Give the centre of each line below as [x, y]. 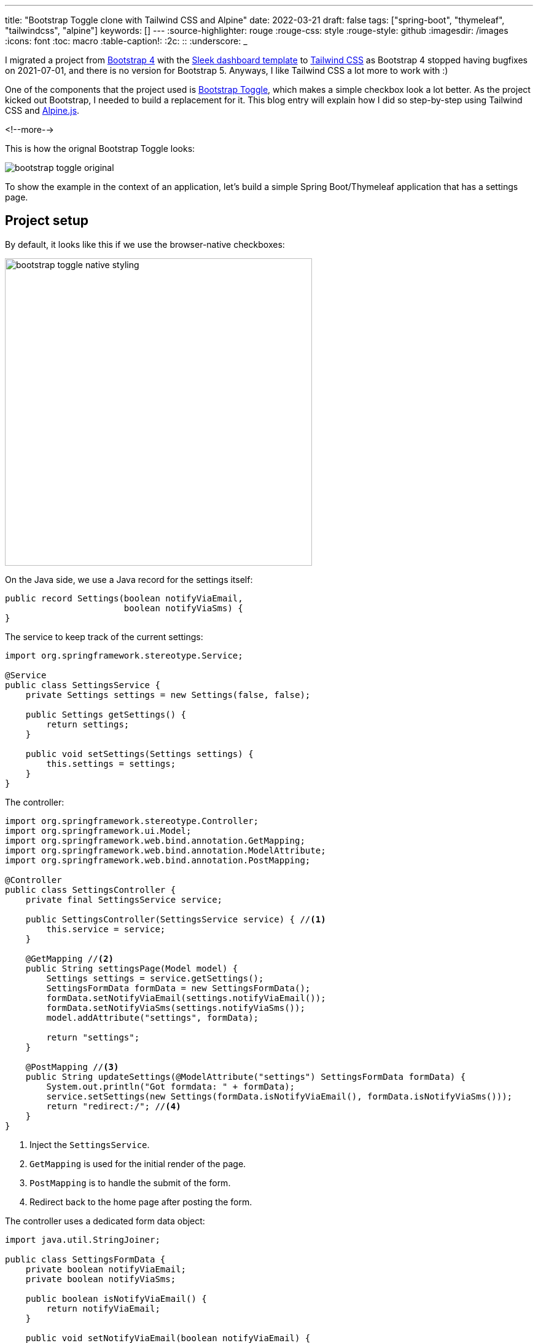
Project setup [47, 221]
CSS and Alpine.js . [42, 110]
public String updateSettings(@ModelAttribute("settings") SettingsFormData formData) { [246, 1076]
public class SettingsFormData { [85, 1259]
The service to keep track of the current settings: [104, 636]
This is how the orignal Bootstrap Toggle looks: [100, 149]
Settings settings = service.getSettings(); [155, 978]
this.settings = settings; [111, 763]
